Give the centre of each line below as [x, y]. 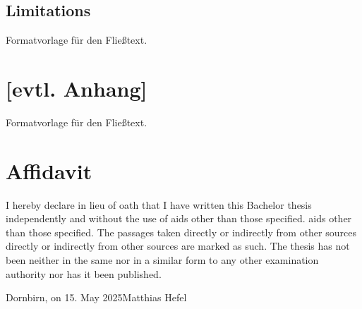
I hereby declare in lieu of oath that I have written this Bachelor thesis [159, 204]
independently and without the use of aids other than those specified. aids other [179, 218]
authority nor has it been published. [84, 273]
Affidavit [49, 170]
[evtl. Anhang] [77, 88]
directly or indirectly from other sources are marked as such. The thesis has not [178, 246]
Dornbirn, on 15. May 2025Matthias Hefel [96, 297]
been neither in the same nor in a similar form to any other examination [162, 260]
